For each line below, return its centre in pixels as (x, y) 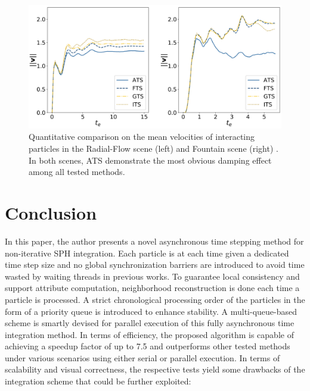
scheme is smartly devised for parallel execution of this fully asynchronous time (150, 323)
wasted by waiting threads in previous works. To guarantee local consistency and (152, 276)
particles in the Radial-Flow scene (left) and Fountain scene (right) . (154, 148)
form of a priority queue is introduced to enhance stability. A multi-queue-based (151, 311)
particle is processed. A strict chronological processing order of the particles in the (155, 299)
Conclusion (51, 213)
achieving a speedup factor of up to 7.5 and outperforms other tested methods (148, 346)
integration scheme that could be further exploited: (98, 381)
